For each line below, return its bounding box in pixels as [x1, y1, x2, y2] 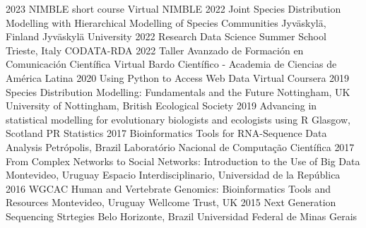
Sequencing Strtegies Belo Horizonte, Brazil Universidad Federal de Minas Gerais [6, 208, 358, 223]
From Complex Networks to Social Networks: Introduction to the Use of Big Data [6, 153, 360, 168]
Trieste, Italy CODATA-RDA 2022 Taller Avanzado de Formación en [6, 42, 304, 57]
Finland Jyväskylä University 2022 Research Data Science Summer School [6, 29, 326, 44]
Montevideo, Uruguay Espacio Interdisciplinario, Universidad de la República [6, 167, 341, 182]
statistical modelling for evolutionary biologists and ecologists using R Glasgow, [6, 112, 350, 126]
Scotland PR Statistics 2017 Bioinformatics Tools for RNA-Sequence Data [6, 126, 327, 140]
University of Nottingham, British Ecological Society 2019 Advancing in [6, 98, 317, 113]
